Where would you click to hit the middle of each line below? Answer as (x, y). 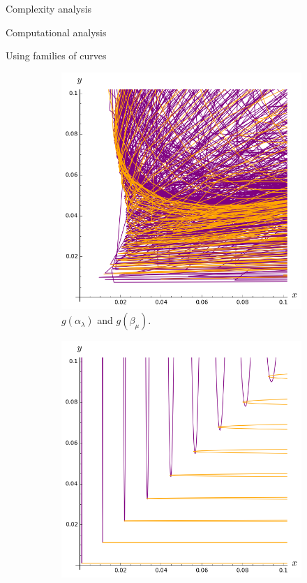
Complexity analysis (49, 8)
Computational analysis (56, 32)
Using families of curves (56, 56)
